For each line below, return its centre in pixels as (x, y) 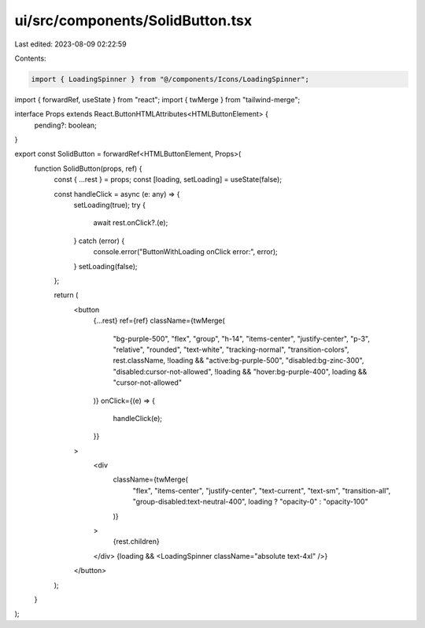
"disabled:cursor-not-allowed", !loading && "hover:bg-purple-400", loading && (240, 371)
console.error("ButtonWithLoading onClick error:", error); (186, 252)
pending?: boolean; (66, 125)
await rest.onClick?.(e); (131, 223)
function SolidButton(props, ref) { (88, 168)
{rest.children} (137, 541)
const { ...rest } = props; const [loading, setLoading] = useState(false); (168, 179)
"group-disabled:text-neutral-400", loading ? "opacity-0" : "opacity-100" (251, 502)
